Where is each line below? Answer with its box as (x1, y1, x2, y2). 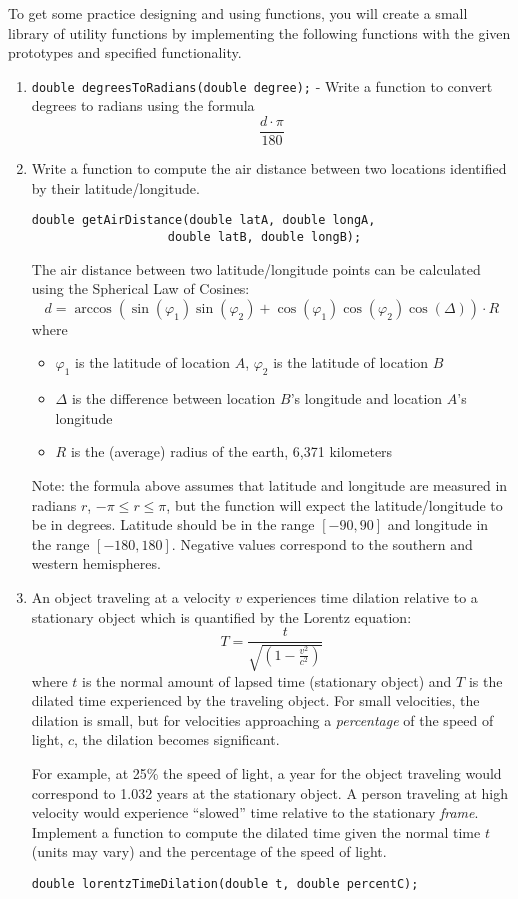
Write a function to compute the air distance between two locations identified (31, 158, 507, 179)
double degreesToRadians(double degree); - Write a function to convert (31, 75, 493, 96)
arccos (74, 301, 112, 316)
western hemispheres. (31, 553, 161, 574)
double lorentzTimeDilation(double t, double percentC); (31, 876, 419, 891)
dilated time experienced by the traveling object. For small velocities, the (31, 690, 480, 711)
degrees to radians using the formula (31, 95, 255, 116)
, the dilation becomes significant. (74, 729, 280, 750)
